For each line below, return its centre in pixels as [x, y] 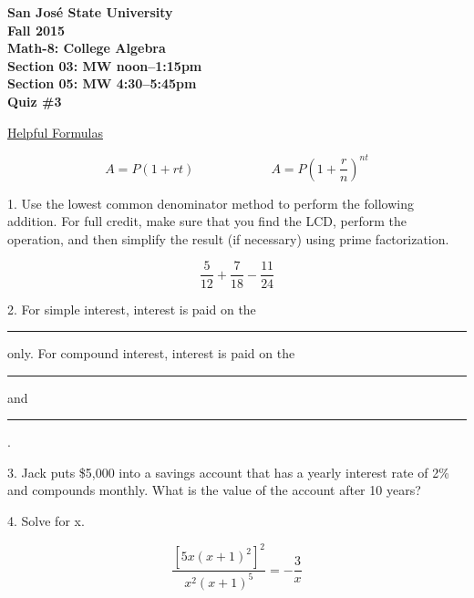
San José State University [90, 12]
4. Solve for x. [46, 521]
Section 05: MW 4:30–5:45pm [102, 83]
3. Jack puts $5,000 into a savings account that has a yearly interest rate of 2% [228, 472]
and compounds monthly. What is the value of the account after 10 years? [214, 490]
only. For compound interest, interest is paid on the [151, 353]
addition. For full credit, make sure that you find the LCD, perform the [207, 221]
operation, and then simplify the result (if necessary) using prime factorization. [228, 238]
